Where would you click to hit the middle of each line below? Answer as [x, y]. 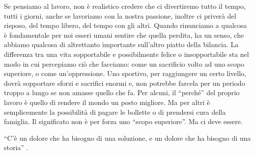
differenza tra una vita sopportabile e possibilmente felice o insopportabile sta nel [127, 54]
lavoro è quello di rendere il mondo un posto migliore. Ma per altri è [107, 102]
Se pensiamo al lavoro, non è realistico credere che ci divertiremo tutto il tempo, [125, 6]
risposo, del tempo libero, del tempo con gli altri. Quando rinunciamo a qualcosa [126, 25]
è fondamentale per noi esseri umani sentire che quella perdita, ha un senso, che [124, 35]
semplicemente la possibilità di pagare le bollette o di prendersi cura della [115, 112]
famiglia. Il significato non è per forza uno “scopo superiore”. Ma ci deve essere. [123, 121]
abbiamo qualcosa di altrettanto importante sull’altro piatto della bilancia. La [121, 44]
